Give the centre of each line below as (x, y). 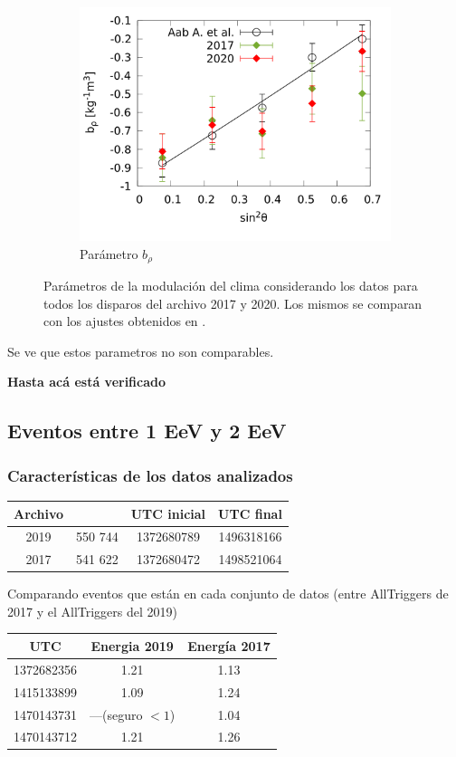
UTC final (250, 513)
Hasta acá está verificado (87, 382)
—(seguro (116, 714)
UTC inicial (168, 513)
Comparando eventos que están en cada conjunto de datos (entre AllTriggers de (228, 594)
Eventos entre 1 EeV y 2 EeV (147, 431)
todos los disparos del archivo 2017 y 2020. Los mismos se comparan (233, 303)
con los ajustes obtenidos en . (125, 321)
